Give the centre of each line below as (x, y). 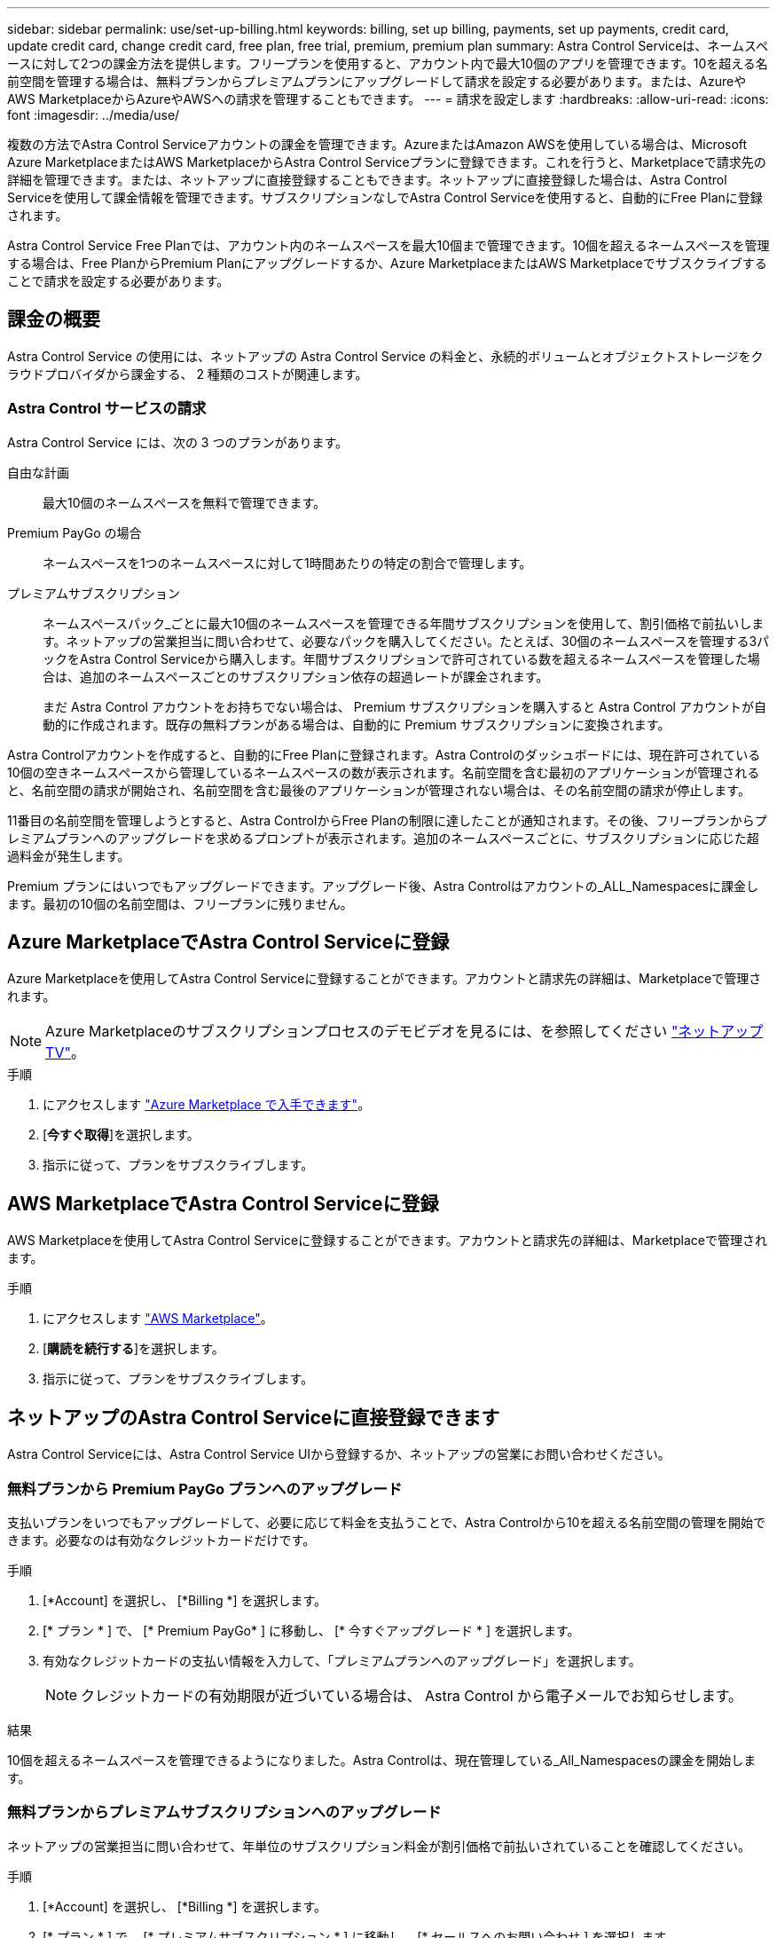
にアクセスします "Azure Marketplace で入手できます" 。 (207, 1105)
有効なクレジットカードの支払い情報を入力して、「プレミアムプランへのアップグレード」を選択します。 (342, 1660)
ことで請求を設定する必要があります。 (118, 281)
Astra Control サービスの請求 (107, 409)
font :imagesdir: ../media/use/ (94, 115)
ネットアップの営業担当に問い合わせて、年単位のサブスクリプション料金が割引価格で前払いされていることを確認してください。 (379, 1846)
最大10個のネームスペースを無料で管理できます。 (184, 502)
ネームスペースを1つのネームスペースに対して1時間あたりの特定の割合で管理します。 (287, 563)
